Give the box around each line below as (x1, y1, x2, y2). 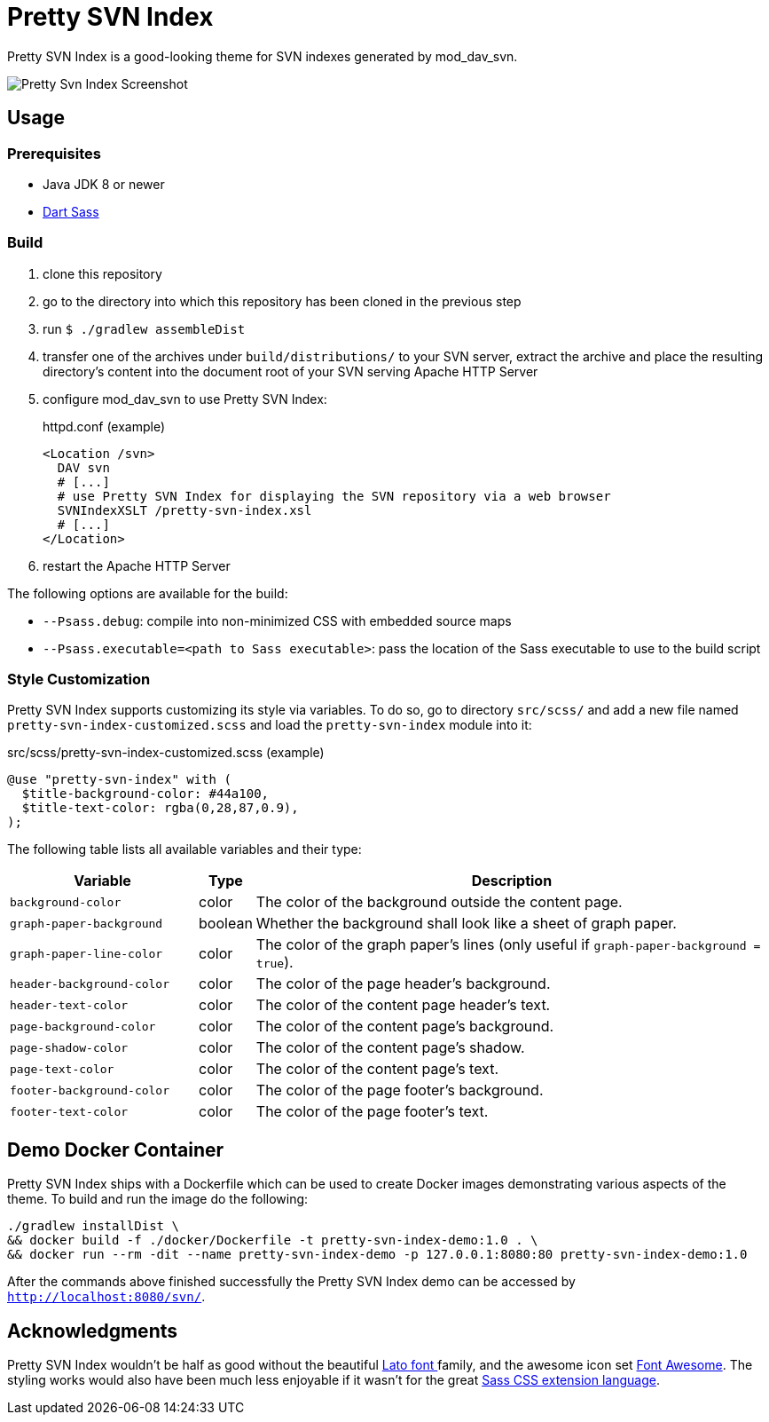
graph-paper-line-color (10, 946, 163, 960)
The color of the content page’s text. (255, 1060, 499, 1078)
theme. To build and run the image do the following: (7, 1191, 309, 1207)
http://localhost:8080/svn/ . (7, 1289, 206, 1305)
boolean (199, 914, 253, 933)
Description (471, 872, 553, 890)
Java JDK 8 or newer (43, 176, 165, 192)
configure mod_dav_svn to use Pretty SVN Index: (43, 391, 327, 407)
